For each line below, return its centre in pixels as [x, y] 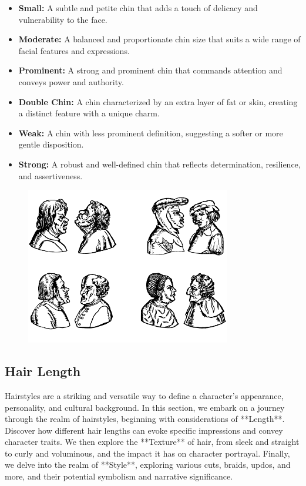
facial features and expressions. [74, 50]
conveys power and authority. [71, 81]
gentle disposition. [51, 144]
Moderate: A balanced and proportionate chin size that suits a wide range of [159, 39]
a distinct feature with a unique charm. [89, 113]
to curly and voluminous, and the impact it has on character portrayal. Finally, [147, 453]
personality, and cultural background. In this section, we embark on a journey [145, 407]
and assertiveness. [51, 175]
